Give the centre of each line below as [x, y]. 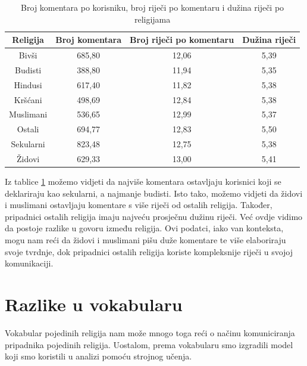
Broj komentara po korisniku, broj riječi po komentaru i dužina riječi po [153, 7]
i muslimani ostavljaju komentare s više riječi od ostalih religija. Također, [139, 205]
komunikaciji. [29, 263]
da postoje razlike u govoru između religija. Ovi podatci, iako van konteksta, [144, 228]
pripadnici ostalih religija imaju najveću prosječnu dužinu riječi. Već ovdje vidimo [154, 216]
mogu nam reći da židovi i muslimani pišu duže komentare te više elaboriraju [145, 240]
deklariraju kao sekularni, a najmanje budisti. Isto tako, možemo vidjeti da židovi [154, 193]
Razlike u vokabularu [94, 304]
